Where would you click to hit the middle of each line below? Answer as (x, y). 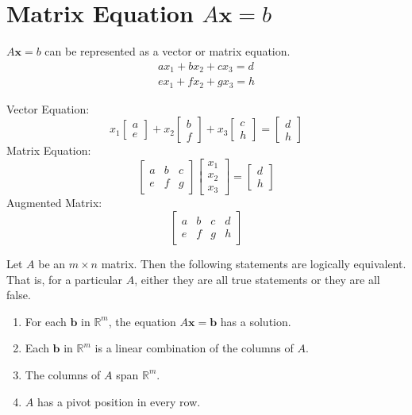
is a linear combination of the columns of (194, 348)
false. (19, 295)
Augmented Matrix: (54, 203)
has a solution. (256, 321)
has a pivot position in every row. (119, 401)
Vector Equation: (48, 108)
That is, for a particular (65, 279)
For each (46, 321)
